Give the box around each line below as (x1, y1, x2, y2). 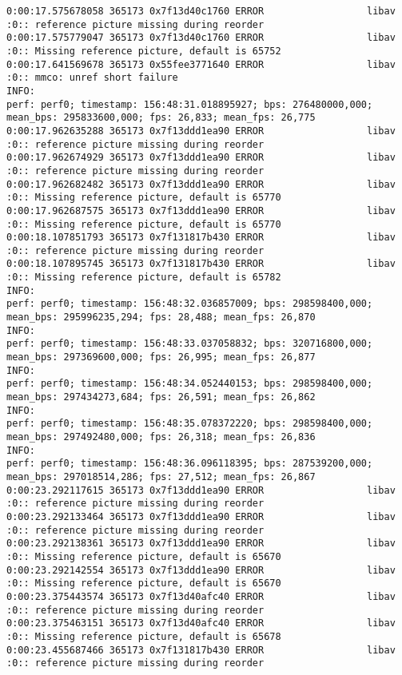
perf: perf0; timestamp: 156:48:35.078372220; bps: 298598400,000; (6, 418, 373, 430)
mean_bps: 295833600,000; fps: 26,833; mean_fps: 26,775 (6, 112, 316, 124)
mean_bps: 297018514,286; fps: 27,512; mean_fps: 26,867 (6, 471, 316, 482)
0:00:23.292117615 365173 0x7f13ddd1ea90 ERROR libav (6, 484, 396, 496)
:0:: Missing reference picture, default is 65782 (6, 272, 281, 284)
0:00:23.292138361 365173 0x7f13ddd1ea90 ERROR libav (6, 538, 396, 550)
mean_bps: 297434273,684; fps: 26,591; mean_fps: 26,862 (6, 391, 316, 403)
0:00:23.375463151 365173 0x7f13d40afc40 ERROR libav (6, 617, 396, 629)
